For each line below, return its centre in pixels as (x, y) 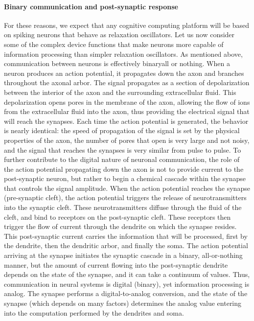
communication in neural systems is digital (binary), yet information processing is (127, 284)
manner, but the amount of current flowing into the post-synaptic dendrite (116, 264)
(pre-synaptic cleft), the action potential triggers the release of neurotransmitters (125, 197)
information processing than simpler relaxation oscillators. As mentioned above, (123, 54)
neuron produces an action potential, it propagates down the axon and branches (124, 73)
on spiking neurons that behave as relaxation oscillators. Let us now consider (119, 34)
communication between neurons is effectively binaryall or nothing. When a (117, 63)
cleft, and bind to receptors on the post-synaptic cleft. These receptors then (117, 217)
